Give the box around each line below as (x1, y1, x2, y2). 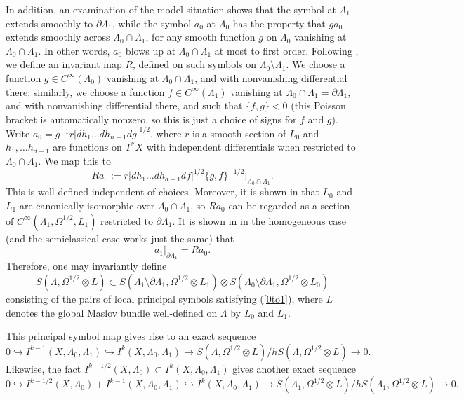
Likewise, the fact (6, 361, 81, 375)
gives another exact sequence (232, 361, 357, 375)
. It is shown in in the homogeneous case (172, 213, 347, 228)
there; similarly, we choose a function (6, 84, 165, 99)
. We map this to (38, 153, 111, 168)
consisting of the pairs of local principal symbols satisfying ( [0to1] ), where (6, 291, 323, 305)
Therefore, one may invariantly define (6, 258, 167, 273)
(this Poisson (291, 98, 346, 113)
